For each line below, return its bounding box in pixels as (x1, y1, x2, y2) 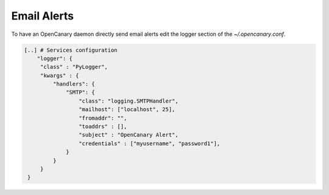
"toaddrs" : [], (78, 123, 127, 130)
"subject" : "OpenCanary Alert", (78, 131, 179, 139)
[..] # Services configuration (24, 46, 118, 53)
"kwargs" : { (40, 72, 79, 79)
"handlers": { (52, 81, 96, 87)
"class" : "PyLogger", (40, 64, 108, 70)
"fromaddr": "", (78, 114, 127, 121)
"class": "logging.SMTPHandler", (78, 97, 179, 104)
